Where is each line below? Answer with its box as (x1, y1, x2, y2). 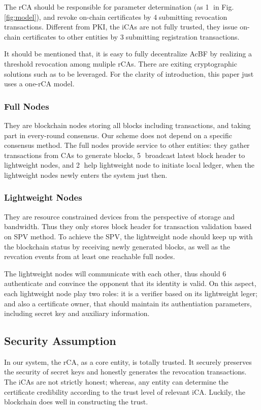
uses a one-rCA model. (4, 78, 75, 89)
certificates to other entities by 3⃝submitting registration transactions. (22, 31, 240, 42)
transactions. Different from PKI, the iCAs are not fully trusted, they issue (4, 21, 238, 32)
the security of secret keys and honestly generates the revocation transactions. (4, 366, 247, 377)
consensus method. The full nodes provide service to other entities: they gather (4, 140, 250, 150)
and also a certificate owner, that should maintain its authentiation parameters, (4, 298, 252, 308)
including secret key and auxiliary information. (4, 308, 150, 319)
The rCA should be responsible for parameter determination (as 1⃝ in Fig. (4, 2, 234, 12)
